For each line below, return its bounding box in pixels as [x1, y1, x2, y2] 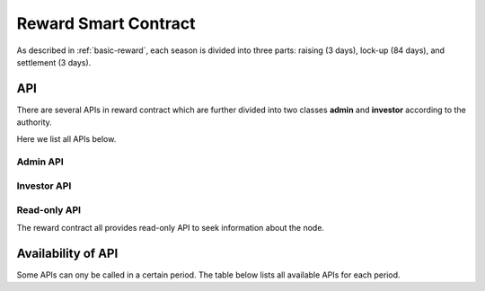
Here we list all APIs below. [16, 133, 117, 144]
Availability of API [16, 245, 119, 260]
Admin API [16, 155, 64, 168]
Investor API [16, 180, 72, 192]
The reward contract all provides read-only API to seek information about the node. [16, 222, 325, 233]
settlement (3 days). [16, 57, 92, 67]
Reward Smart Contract [16, 13, 196, 33]
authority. [16, 117, 53, 128]
